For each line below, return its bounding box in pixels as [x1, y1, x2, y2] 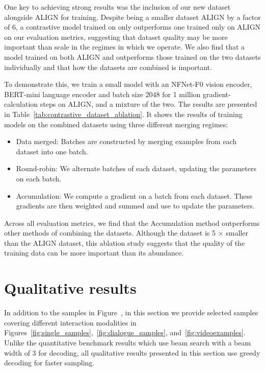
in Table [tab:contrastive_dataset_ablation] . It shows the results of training [4, 108, 243, 119]
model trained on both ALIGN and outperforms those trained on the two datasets [4, 51, 261, 62]
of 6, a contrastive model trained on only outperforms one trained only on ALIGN [4, 21, 261, 32]
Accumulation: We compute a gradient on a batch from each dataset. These [16, 190, 253, 201]
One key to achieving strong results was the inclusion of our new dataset [4, 2, 231, 12]
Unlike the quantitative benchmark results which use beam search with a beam [4, 337, 251, 347]
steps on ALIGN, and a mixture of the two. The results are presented [40, 99, 257, 109]
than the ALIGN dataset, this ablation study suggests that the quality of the [4, 237, 245, 248]
